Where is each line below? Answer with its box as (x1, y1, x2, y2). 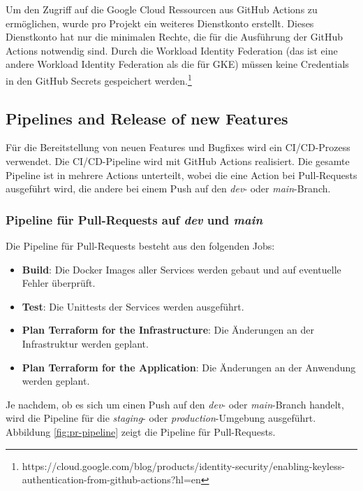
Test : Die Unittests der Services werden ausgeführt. (22, 299, 244, 313)
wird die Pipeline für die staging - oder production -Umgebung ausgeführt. (6, 411, 316, 425)
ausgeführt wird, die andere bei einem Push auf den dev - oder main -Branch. (6, 181, 331, 196)
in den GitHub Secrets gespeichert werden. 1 (6, 71, 192, 87)
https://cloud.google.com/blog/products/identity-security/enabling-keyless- (22, 458, 345, 473)
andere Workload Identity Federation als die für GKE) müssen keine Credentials (6, 57, 349, 71)
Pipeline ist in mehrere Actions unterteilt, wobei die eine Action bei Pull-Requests (6, 167, 357, 182)
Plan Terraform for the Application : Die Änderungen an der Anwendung (22, 360, 356, 374)
